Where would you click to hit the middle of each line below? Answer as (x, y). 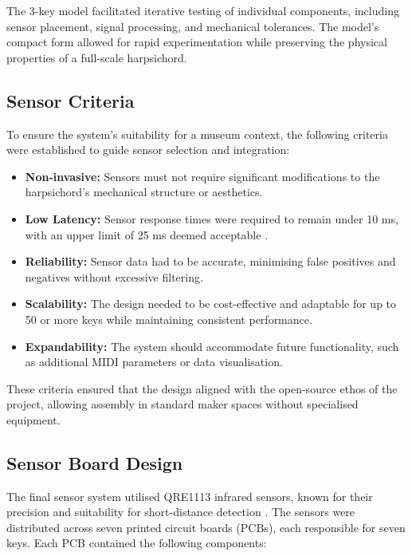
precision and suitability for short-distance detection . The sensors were (181, 512)
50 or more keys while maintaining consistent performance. (169, 319)
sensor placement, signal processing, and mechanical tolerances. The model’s (193, 26)
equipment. (33, 419)
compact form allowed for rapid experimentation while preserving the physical (197, 42)
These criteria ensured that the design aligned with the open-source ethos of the (202, 388)
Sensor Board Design (95, 462)
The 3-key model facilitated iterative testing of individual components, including (203, 10)
